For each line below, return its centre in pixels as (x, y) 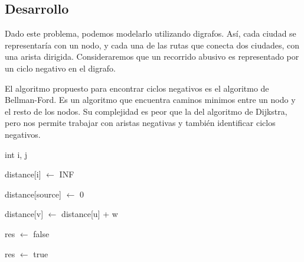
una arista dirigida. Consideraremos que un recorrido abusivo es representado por (152, 56)
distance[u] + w (90, 214)
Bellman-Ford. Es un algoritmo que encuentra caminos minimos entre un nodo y (150, 100)
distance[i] (23, 174)
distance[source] (33, 194)
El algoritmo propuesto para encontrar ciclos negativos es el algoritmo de (137, 88)
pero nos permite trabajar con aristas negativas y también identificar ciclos (140, 123)
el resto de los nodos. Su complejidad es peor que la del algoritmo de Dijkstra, (146, 111)
